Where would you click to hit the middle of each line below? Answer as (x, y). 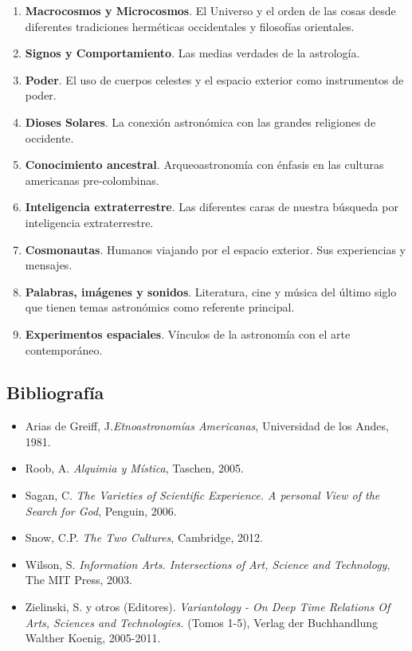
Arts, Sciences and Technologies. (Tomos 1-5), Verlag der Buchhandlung (202, 622)
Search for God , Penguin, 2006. (101, 510)
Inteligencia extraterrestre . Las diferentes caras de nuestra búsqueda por (212, 207)
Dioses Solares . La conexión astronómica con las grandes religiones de (200, 122)
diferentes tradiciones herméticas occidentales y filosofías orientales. (190, 26)
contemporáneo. (64, 349)
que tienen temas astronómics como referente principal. (160, 307)
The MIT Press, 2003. (78, 580)
